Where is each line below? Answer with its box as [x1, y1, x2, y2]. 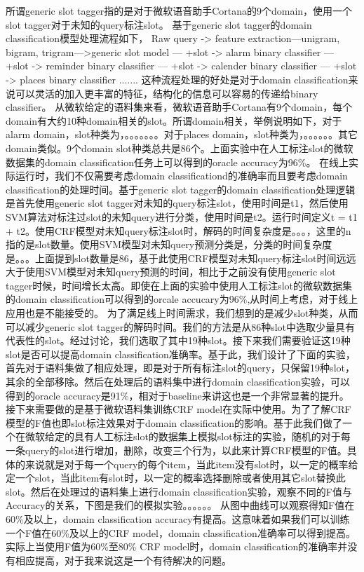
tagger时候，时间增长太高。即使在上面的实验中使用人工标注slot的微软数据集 [6, 278, 353, 292]
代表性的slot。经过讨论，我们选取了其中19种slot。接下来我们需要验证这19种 [6, 333, 351, 348]
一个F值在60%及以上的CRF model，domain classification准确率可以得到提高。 [6, 525, 356, 540]
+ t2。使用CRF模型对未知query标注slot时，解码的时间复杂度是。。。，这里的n [6, 223, 351, 238]
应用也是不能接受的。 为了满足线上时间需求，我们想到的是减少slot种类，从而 [6, 306, 358, 320]
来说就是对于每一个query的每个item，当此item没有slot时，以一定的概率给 [25, 456, 358, 471]
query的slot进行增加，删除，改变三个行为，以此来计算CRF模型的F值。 [25, 443, 347, 457]
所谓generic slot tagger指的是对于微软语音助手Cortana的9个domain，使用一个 [6, 4, 353, 18]
